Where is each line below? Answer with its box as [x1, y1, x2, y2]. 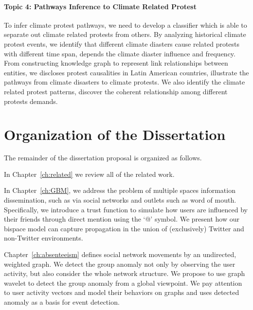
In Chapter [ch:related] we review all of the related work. [4, 169, 175, 179]
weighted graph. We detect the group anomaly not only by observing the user [4, 258, 235, 269]
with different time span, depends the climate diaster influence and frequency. [4, 48, 235, 58]
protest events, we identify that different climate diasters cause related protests [4, 38, 240, 49]
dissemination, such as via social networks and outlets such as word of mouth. [4, 195, 236, 205]
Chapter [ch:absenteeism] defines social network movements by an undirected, [4, 249, 236, 259]
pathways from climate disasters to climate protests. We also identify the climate [4, 77, 245, 87]
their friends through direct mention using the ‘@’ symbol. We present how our [4, 214, 239, 224]
